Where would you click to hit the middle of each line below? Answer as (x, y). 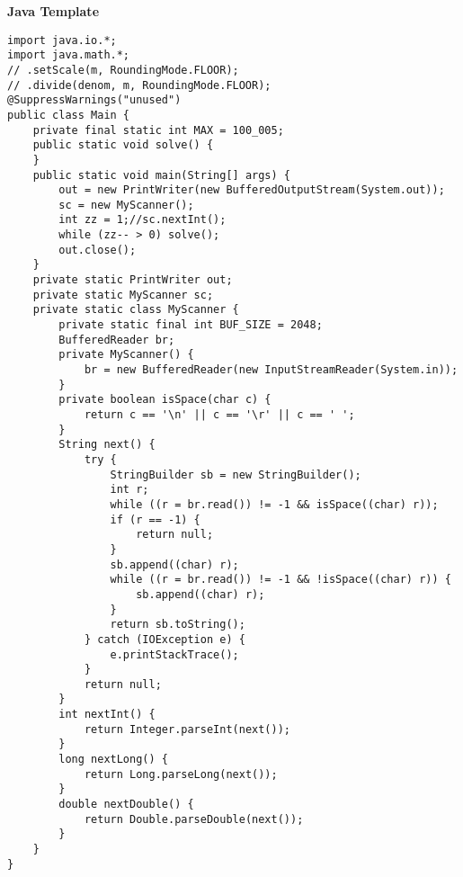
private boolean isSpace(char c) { (165, 400)
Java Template (53, 11)
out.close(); (98, 250)
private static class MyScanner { (136, 310)
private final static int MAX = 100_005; (158, 130)
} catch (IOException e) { (165, 639)
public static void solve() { (123, 145)
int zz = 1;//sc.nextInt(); (142, 220)
